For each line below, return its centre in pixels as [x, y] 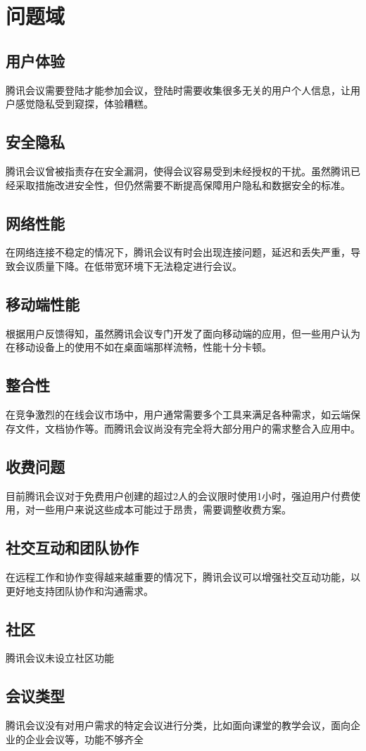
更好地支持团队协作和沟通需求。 [80, 590]
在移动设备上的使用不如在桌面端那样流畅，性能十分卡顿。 [139, 347]
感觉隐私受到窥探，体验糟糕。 [84, 104]
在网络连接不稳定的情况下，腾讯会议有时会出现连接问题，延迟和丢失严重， [178, 252]
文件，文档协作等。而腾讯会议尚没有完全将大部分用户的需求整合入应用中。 [188, 428]
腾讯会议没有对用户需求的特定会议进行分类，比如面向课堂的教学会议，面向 [178, 725]
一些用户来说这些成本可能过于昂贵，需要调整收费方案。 [163, 509]
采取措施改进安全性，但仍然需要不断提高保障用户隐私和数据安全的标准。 [183, 185]
